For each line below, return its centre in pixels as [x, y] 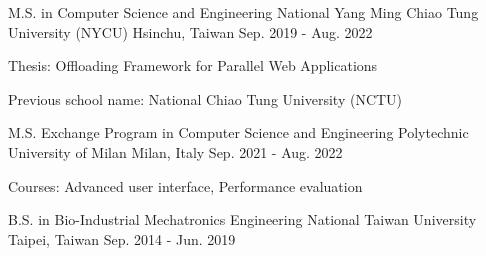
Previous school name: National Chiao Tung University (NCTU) [205, 98]
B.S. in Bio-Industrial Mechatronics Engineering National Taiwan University [242, 219]
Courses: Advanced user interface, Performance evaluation [185, 185]
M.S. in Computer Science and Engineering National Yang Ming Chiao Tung [243, 12]
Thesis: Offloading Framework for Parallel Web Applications [193, 65]
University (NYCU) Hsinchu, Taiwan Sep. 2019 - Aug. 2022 [190, 31]
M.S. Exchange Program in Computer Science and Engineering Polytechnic [238, 132]
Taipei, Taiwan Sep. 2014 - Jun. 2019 [122, 238]
